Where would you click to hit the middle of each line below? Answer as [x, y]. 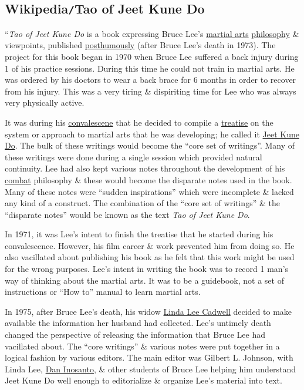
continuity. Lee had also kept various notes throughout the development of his [145, 168]
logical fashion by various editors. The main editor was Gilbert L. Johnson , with [149, 357]
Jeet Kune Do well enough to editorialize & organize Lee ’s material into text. [143, 380]
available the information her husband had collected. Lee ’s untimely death [138, 323]
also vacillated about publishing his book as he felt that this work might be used [150, 257]
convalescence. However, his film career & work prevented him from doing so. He [150, 245]
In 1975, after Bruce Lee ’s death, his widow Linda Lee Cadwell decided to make [148, 311]
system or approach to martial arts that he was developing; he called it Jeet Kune [152, 134]
